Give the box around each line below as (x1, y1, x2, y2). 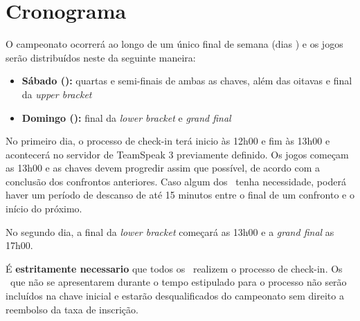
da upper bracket (21, 86, 92, 101)
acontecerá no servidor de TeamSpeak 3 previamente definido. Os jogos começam (6, 147, 349, 161)
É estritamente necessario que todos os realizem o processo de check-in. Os (6, 261, 343, 275)
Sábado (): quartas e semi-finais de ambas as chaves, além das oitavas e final (21, 73, 352, 88)
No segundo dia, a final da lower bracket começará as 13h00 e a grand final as (6, 224, 334, 239)
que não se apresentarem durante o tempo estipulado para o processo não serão (10, 275, 347, 289)
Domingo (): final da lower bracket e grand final (21, 110, 231, 125)
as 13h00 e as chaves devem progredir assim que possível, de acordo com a (6, 160, 321, 175)
